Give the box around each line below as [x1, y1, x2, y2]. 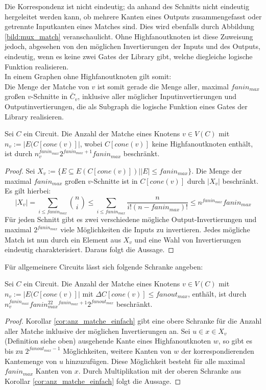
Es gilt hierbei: [5, 185, 51, 196]
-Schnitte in [31, 91, 68, 102]
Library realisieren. [5, 111, 64, 121]
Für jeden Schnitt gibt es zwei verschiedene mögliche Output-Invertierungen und [5, 214, 257, 225]
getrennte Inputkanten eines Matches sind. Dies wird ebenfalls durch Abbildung [5, 21, 254, 32]
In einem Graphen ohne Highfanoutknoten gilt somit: [5, 71, 172, 82]
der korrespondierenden [181, 345, 254, 356]
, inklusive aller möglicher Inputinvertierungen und [78, 91, 236, 102]
